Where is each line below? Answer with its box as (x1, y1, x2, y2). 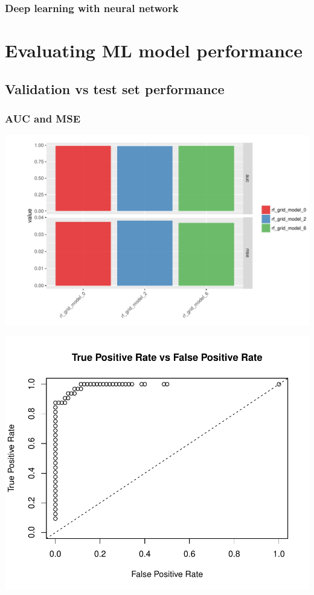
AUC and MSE (5, 110, 81, 126)
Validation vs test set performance (5, 79, 225, 98)
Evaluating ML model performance (5, 38, 303, 63)
